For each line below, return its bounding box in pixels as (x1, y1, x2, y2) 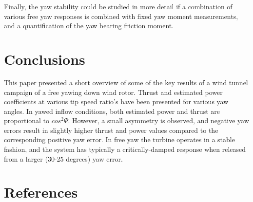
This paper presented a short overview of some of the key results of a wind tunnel (4, 77, 248, 87)
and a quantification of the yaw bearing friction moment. (4, 20, 174, 31)
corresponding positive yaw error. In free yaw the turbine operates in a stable (4, 134, 235, 145)
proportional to (4, 115, 50, 126)
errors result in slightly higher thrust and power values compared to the (4, 125, 218, 135)
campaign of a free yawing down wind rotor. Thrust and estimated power (4, 87, 223, 97)
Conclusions (4, 49, 85, 69)
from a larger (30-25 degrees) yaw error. (4, 153, 123, 164)
